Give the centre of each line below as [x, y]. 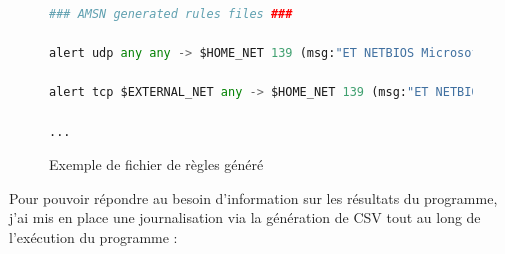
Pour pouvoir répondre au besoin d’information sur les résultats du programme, [253, 197]
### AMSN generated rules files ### [171, 14]
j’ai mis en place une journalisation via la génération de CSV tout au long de [245, 217]
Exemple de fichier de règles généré [156, 164]
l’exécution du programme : [93, 236]
